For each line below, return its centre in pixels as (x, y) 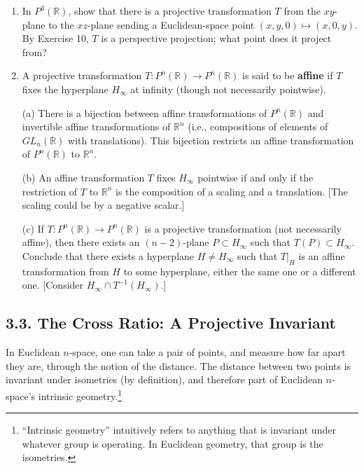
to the (61, 24)
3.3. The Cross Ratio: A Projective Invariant (171, 323)
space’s (21, 395)
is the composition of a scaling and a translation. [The (232, 191)
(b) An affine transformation (83, 177)
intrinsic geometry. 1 (80, 394)
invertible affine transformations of (96, 126)
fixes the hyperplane (65, 89)
